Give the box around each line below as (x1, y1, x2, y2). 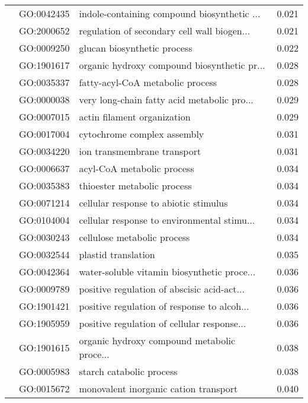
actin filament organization (79, 110, 191, 123)
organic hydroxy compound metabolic (79, 334, 236, 347)
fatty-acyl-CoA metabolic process (79, 75, 217, 89)
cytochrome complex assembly (79, 127, 204, 141)
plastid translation (79, 247, 155, 261)
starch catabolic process (79, 364, 178, 378)
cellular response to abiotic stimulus (79, 196, 228, 210)
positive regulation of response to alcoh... (79, 299, 249, 313)
